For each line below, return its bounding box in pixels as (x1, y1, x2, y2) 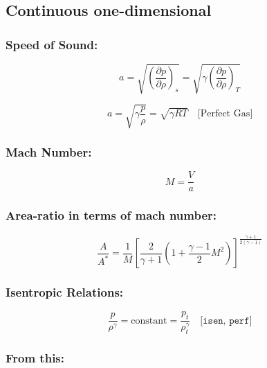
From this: (6, 349, 65, 366)
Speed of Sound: (6, 35, 98, 53)
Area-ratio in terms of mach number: (6, 207, 217, 224)
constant (131, 315, 167, 326)
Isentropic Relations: (6, 283, 124, 301)
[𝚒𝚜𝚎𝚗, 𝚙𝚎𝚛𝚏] (200, 315, 252, 326)
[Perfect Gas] (197, 109, 253, 119)
